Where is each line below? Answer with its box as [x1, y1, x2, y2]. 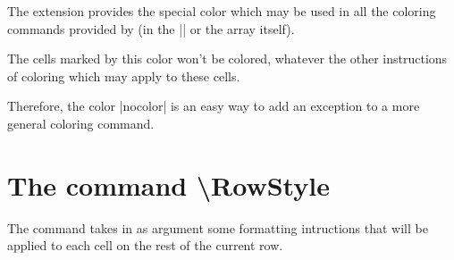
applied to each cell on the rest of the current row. [7, 236, 283, 255]
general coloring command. [7, 113, 155, 132]
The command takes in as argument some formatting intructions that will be [7, 218, 428, 237]
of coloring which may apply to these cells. [7, 66, 240, 85]
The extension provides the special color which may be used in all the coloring [7, 2, 436, 20]
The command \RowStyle [7, 166, 330, 203]
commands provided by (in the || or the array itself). [7, 19, 295, 38]
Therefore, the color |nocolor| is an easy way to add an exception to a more [7, 96, 420, 115]
